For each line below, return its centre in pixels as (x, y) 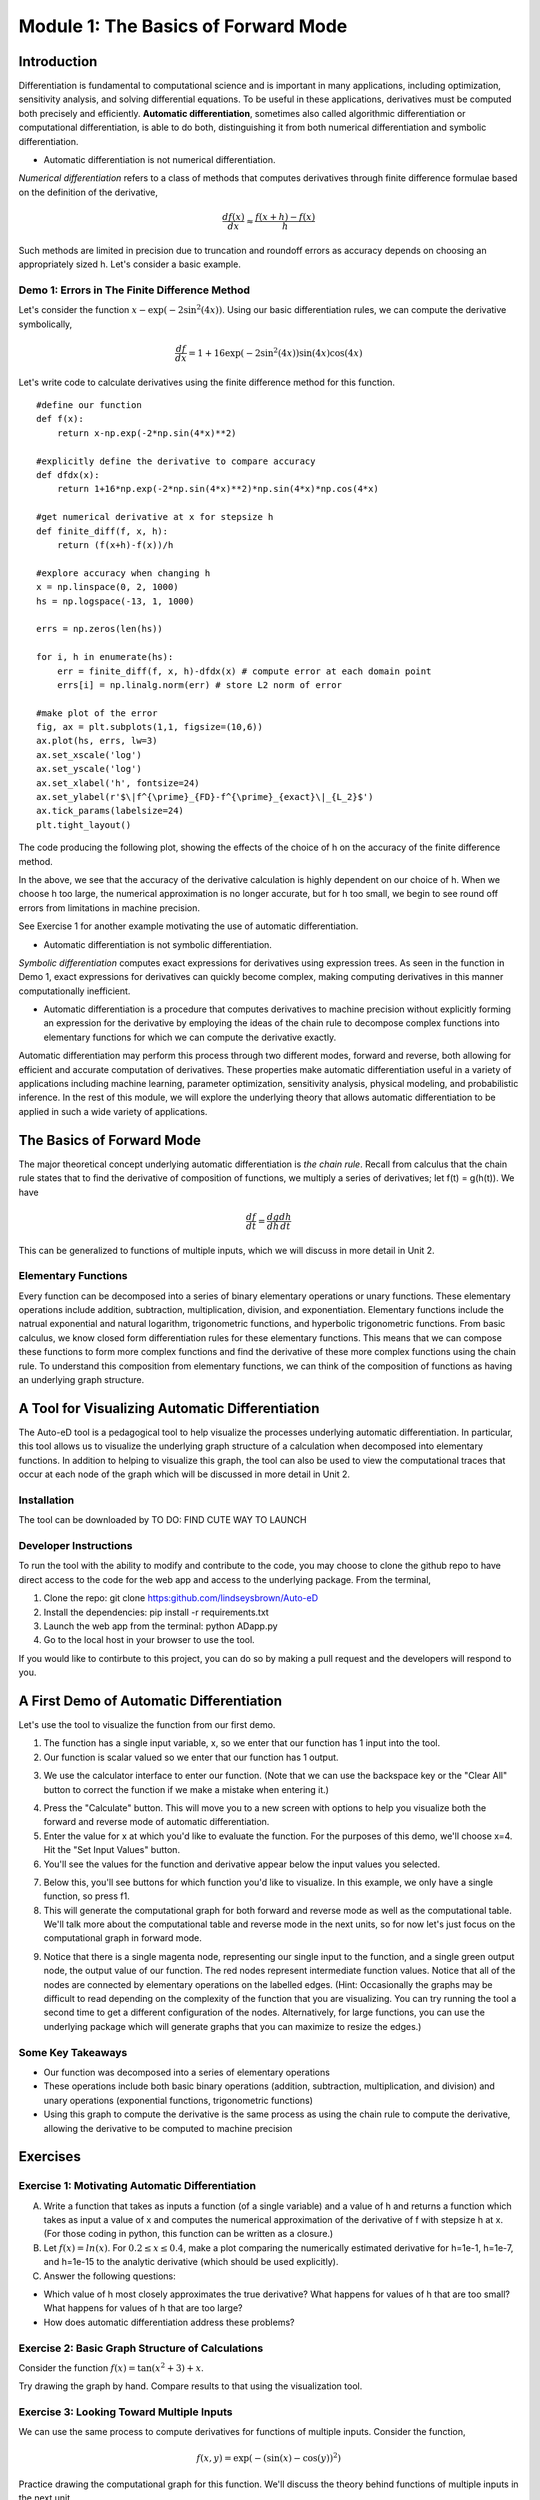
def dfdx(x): (68, 475)
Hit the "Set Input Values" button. (111, 1850)
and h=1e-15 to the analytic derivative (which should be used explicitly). (191, 2262)
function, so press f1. (86, 1896)
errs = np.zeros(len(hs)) (100, 629)
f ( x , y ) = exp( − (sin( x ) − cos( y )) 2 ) (269, 2457)
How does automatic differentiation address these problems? (169, 2322)
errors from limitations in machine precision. (109, 907)
